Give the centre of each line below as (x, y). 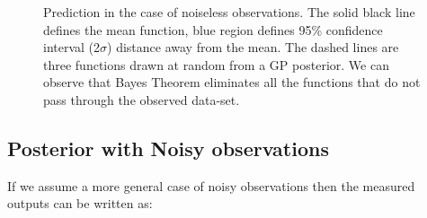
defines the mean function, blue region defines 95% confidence (213, 29)
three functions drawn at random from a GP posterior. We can (216, 64)
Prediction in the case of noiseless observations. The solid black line (229, 12)
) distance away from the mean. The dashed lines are (253, 47)
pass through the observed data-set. (142, 99)
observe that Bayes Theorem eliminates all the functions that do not (232, 82)
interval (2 (72, 47)
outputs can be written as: (80, 203)
